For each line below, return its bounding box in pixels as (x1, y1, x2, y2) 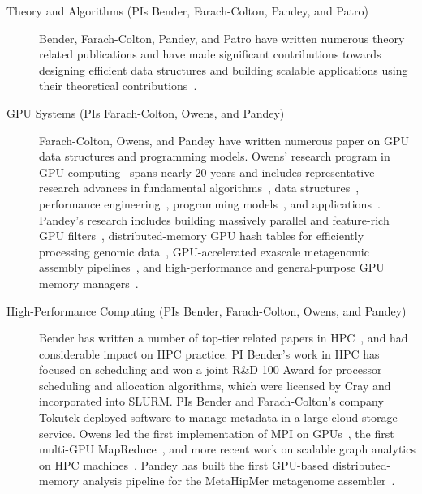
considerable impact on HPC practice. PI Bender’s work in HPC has (39, 345, 380, 362)
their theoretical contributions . (39, 77, 197, 94)
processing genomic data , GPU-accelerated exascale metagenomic (39, 243, 369, 260)
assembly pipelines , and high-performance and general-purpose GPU (39, 259, 385, 276)
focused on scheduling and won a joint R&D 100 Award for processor (39, 361, 382, 378)
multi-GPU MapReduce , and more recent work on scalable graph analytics (39, 440, 416, 457)
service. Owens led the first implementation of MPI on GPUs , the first (39, 424, 394, 441)
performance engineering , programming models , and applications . (39, 195, 381, 212)
